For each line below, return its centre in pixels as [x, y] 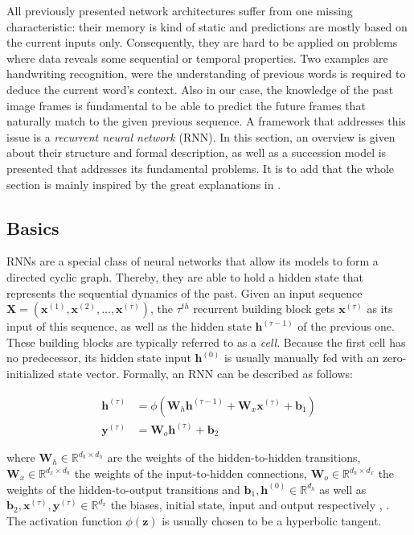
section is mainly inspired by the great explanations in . [144, 184]
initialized [31, 373]
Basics [33, 227]
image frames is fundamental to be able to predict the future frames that [186, 105]
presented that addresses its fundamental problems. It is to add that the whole [201, 168]
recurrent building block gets [264, 309]
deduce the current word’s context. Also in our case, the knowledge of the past [200, 89]
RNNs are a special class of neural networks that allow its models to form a [193, 261]
